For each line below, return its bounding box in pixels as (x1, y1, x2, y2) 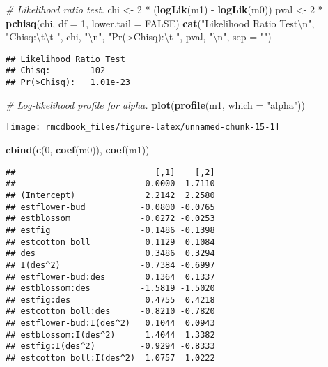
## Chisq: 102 (6, 66, 106, 76)
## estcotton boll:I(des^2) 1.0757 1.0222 (6, 353, 215, 364)
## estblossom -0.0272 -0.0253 (6, 214, 215, 224)
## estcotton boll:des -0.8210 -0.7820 (6, 306, 215, 317)
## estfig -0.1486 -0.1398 (6, 225, 215, 235)
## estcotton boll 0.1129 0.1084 (6, 237, 215, 247)
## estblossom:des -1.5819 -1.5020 (6, 283, 215, 294)
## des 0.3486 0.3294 (6, 248, 215, 259)
